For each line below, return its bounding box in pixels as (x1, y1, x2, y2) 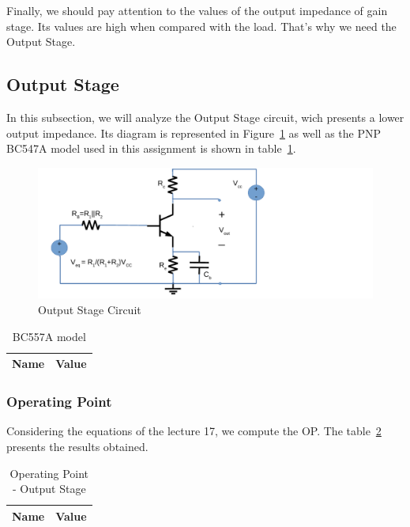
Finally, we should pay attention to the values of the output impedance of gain (6, 2, 388, 18)
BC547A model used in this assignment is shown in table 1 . (6, 140, 296, 157)
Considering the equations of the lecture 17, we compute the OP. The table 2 (6, 423, 382, 439)
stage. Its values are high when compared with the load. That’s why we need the (6, 17, 397, 34)
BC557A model (12, 328, 86, 344)
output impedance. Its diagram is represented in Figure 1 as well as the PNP (6, 124, 382, 141)
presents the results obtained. (6, 438, 149, 455)
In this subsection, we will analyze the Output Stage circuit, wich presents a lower (6, 108, 404, 125)
